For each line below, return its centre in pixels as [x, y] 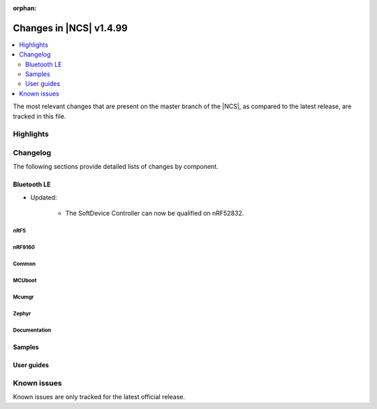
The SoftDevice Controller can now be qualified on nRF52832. [155, 214]
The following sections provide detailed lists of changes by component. [116, 167]
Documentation [32, 330]
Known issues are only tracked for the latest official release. [99, 397]
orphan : [25, 8]
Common [24, 264]
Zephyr [22, 313]
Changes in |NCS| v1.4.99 [71, 28]
